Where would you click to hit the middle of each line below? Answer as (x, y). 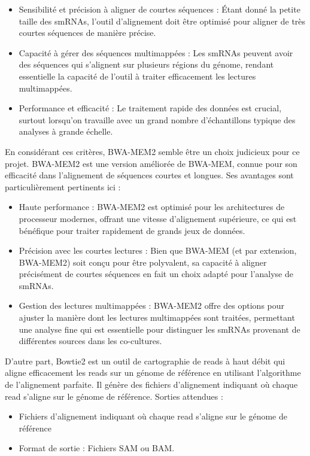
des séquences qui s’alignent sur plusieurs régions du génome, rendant (146, 64)
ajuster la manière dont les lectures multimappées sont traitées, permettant (157, 317)
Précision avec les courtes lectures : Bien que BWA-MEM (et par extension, (158, 250)
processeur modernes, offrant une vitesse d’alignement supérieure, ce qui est (158, 218)
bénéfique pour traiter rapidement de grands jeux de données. (132, 230)
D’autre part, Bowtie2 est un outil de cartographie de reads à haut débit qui (145, 361)
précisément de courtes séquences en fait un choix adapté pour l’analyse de (156, 274)
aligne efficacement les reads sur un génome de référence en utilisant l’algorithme (153, 373)
